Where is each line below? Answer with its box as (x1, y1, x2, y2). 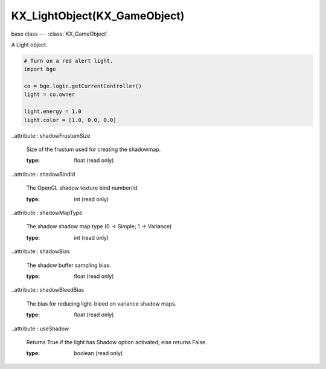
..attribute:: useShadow (11, 325, 69, 332)
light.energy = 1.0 (24, 108, 81, 115)
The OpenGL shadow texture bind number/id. (26, 184, 139, 191)
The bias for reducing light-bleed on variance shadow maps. (26, 300, 177, 307)
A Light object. (11, 41, 48, 48)
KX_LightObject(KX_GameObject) (11, 9, 185, 22)
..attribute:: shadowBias (11, 248, 70, 255)
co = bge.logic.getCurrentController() (24, 83, 142, 90)
